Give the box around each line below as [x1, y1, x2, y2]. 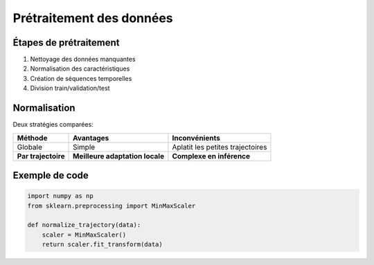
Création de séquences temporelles [30, 74, 132, 82]
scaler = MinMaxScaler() [42, 230, 127, 239]
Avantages [73, 133, 109, 143]
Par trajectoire [17, 151, 65, 161]
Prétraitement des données [12, 10, 173, 26]
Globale [17, 142, 43, 152]
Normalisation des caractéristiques [30, 64, 130, 73]
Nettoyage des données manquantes [30, 55, 136, 64]
